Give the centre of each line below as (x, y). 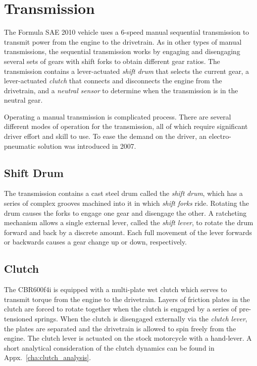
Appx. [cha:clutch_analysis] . (48, 357)
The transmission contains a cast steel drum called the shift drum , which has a (124, 193)
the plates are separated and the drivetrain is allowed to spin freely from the (120, 328)
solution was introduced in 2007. (87, 146)
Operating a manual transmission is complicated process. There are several (118, 116)
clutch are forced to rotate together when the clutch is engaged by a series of (121, 309)
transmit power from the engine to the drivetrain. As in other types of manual (123, 41)
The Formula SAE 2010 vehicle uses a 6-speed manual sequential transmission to (127, 32)
